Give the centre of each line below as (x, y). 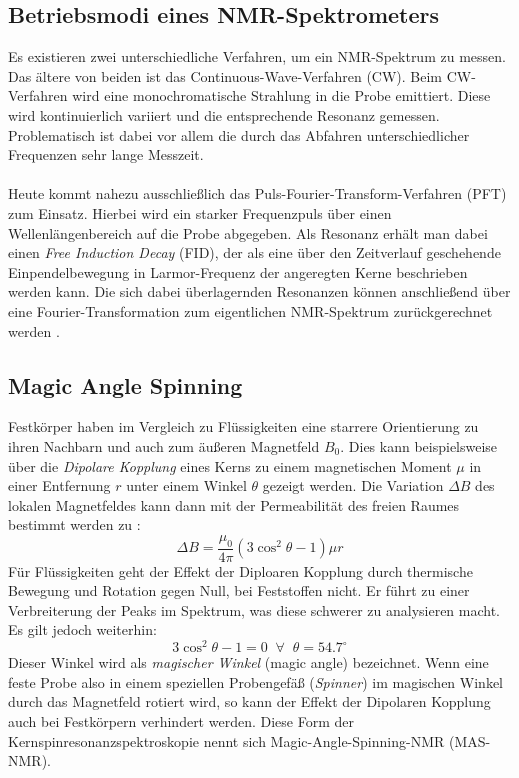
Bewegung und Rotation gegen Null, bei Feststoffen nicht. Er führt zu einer (239, 590)
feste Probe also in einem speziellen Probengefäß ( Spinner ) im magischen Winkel (255, 681)
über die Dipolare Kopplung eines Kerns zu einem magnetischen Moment (230, 465)
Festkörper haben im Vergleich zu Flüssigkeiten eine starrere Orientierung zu (243, 426)
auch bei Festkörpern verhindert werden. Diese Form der (181, 720)
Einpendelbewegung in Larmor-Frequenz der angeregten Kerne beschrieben (238, 271)
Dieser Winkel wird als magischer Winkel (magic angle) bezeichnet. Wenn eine (248, 662)
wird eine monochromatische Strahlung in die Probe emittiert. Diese (281, 95)
